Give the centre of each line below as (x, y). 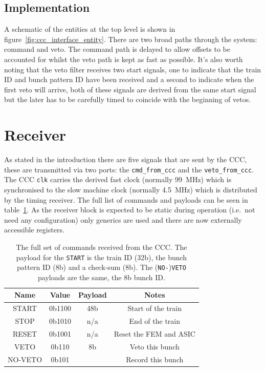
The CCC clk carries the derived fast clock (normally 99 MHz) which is (118, 179)
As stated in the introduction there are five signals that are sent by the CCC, (126, 159)
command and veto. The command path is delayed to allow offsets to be (117, 49)
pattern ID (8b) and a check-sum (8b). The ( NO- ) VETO (102, 267)
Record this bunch (155, 359)
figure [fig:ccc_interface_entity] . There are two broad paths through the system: (131, 39)
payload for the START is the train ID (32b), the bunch (102, 257)
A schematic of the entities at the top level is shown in (90, 29)
